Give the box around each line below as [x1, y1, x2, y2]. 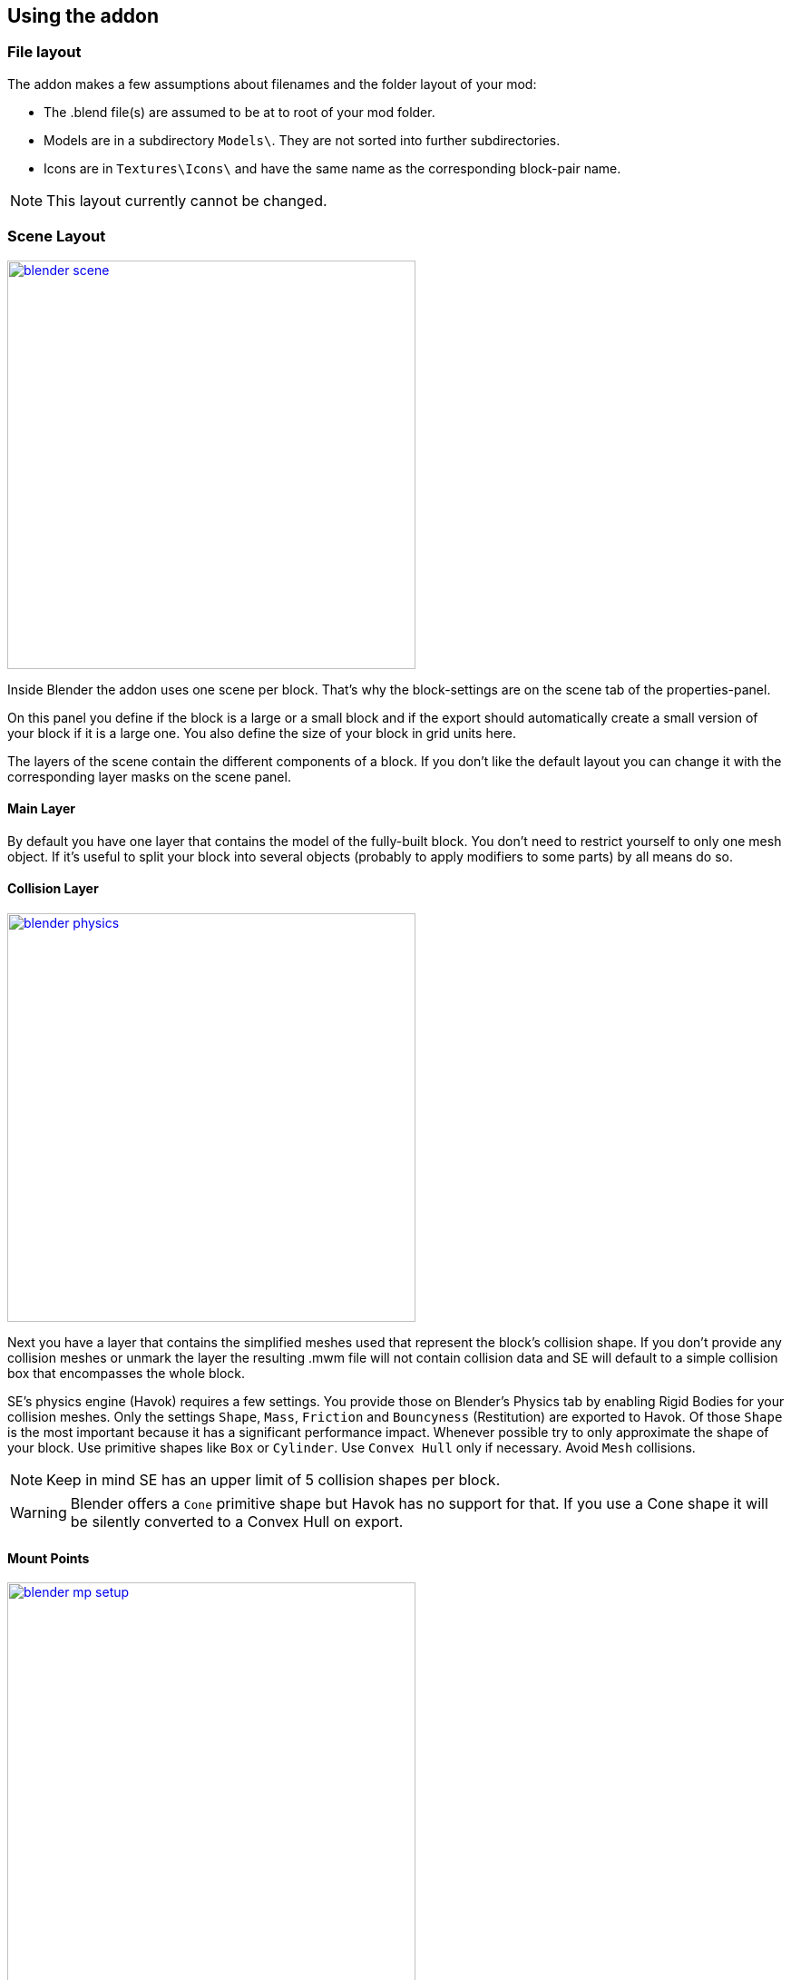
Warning [10, 1502, 67, 1522]
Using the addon [7, 5, 160, 27]
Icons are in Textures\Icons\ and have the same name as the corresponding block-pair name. [44, 160, 621, 176]
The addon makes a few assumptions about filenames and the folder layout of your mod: [7, 75, 537, 92]
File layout [7, 43, 82, 62]
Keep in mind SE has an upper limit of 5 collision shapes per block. [46, 1470, 501, 1489]
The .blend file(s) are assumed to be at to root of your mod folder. [44, 103, 435, 120]
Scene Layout [7, 227, 106, 246]
